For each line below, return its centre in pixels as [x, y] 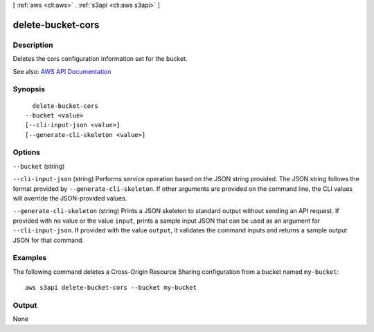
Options [27, 152]
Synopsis [29, 89]
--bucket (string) [39, 166]
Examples [30, 258]
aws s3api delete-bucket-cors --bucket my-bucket [111, 288]
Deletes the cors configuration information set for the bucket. [100, 59]
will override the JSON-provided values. [70, 198]
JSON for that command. [48, 240]
